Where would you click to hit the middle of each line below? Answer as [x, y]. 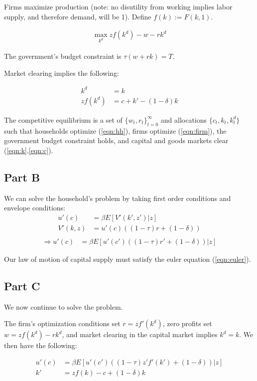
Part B [22, 177]
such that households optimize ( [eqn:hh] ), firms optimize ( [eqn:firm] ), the [115, 130]
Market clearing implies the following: [62, 73]
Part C [22, 286]
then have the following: [41, 345]
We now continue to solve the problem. [64, 306]
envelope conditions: [35, 208]
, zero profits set [187, 323]
